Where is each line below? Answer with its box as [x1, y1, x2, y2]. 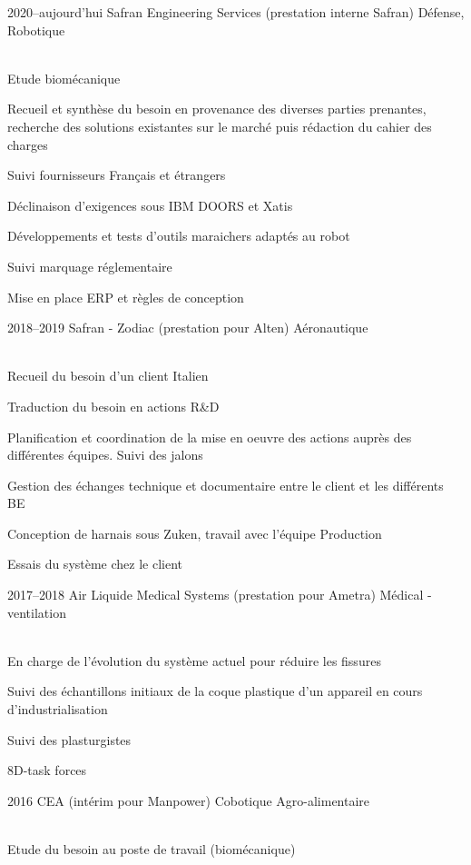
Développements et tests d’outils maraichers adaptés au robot [7, 226, 350, 245]
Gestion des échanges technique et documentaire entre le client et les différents [7, 475, 444, 494]
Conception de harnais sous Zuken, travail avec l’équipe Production [7, 523, 382, 542]
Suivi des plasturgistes [7, 730, 132, 749]
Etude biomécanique [7, 68, 121, 87]
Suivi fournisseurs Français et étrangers [7, 165, 226, 184]
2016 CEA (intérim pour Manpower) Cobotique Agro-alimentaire [7, 790, 370, 810]
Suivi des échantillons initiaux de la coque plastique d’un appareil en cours [7, 681, 423, 701]
